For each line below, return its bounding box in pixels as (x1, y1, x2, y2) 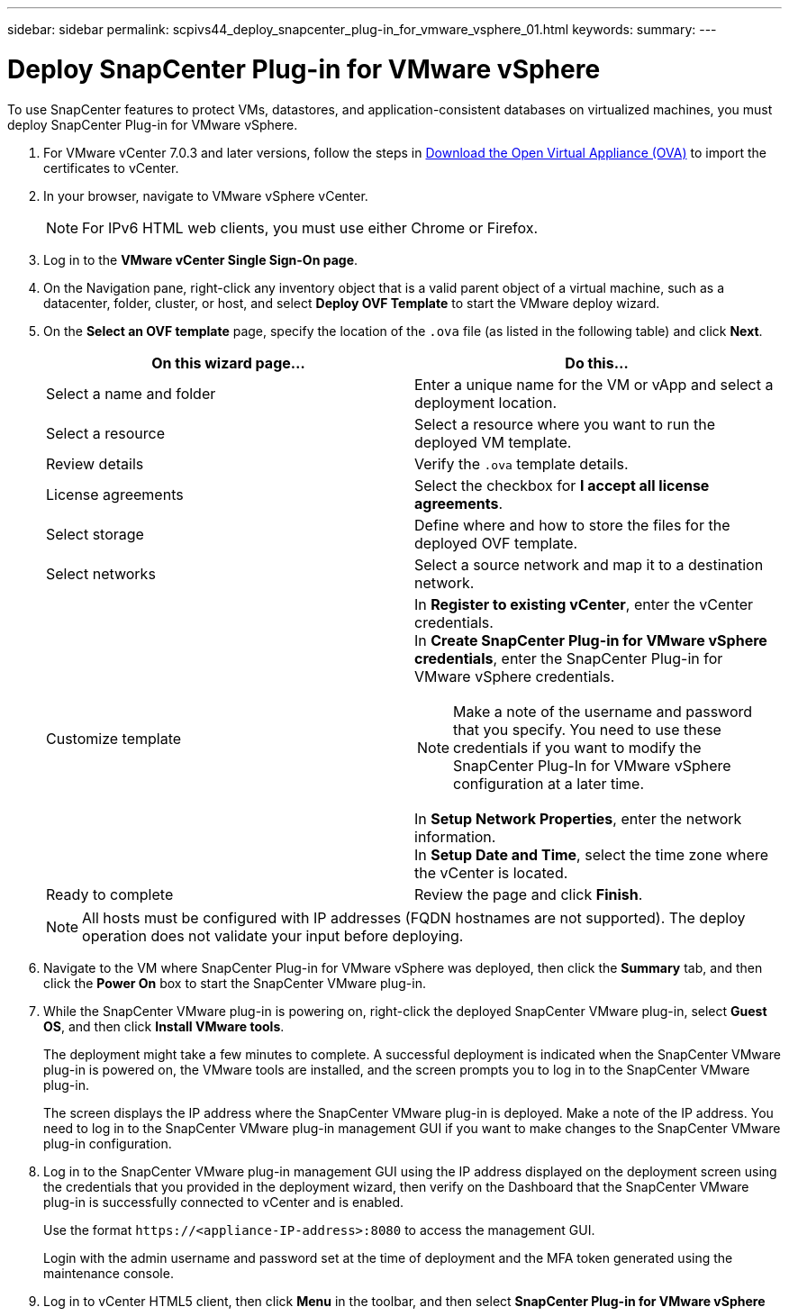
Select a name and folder (46, 384, 216, 403)
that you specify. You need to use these (453, 720, 721, 739)
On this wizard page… (151, 353, 305, 372)
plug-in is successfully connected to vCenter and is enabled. (43, 1193, 404, 1210)
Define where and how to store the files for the (414, 515, 730, 534)
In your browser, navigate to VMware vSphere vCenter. (43, 187, 368, 204)
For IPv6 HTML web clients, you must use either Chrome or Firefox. (82, 218, 539, 237)
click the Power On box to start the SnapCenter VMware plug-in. (43, 975, 426, 991)
